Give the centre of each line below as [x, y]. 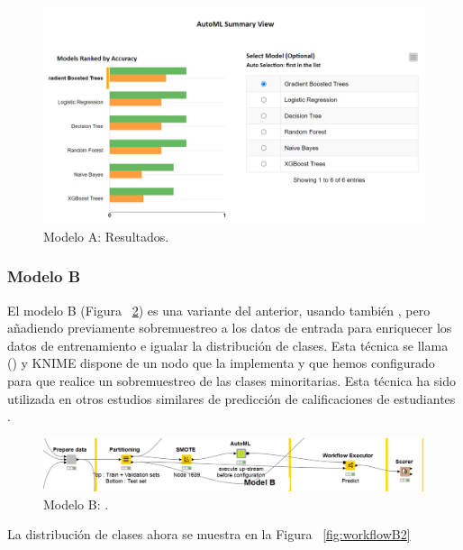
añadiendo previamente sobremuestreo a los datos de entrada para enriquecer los [230, 328]
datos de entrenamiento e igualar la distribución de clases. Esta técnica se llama [228, 345]
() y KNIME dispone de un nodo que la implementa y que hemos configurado [221, 363]
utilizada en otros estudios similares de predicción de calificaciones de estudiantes [231, 398]
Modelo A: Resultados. [106, 236]
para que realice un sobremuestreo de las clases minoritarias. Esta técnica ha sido [231, 380]
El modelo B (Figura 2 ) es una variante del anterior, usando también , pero [219, 310]
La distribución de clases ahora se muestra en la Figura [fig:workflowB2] [209, 534]
